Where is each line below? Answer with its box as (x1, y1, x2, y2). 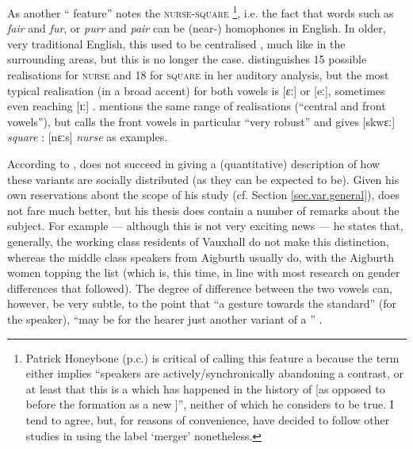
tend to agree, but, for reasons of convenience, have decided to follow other (25, 411, 390, 428)
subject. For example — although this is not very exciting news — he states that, (7, 217, 403, 234)
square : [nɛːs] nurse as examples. (7, 129, 168, 145)
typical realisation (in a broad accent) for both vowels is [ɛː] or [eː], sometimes (7, 82, 385, 98)
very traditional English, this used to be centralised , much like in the (7, 35, 346, 52)
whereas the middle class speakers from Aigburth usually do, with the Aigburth (7, 248, 394, 265)
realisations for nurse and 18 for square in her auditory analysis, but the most (7, 67, 389, 83)
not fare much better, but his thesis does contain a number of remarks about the (7, 201, 400, 218)
